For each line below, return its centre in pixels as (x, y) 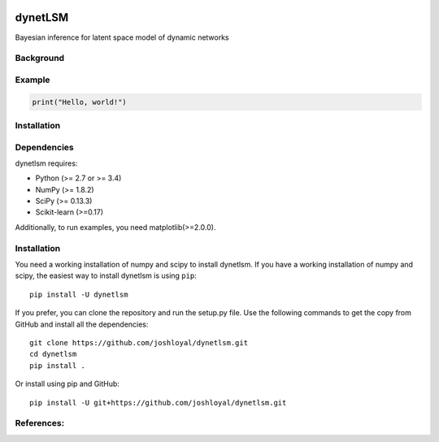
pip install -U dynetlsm (79, 294)
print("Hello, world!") (80, 102)
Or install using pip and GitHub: (67, 384)
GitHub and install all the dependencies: (82, 324)
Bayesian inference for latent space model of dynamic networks (122, 37)
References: (40, 423)
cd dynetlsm (53, 354)
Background (40, 58)
